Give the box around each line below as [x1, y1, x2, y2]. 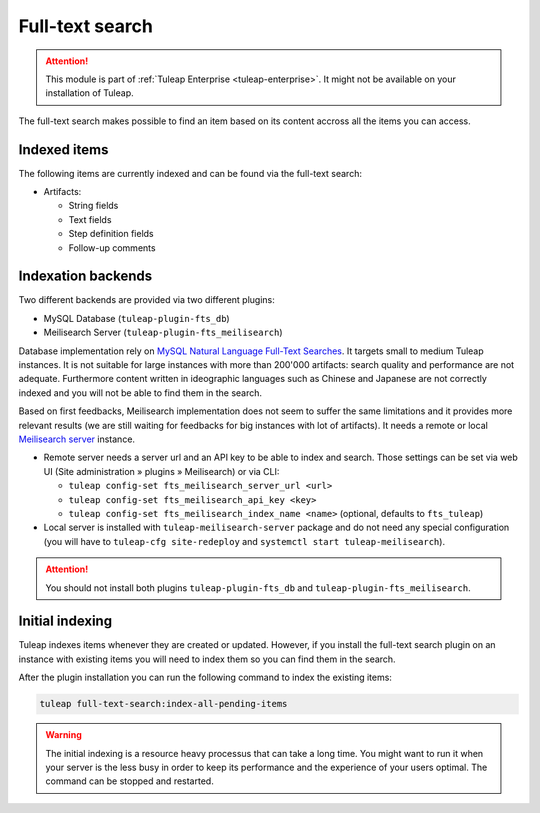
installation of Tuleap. [45, 87, 134, 99]
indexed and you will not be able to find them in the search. [18, 386, 263, 399]
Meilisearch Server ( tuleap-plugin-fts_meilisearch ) [43, 326, 284, 339]
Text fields [68, 213, 112, 225]
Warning [45, 729, 82, 741]
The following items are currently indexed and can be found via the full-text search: [18, 167, 362, 179]
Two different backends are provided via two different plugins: [18, 294, 275, 306]
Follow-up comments [68, 241, 156, 254]
